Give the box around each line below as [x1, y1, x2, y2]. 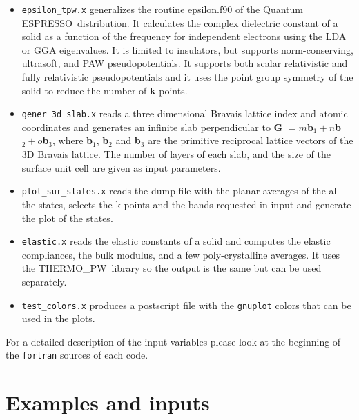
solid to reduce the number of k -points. [21, 83, 188, 97]
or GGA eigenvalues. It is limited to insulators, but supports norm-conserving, [21, 42, 353, 57]
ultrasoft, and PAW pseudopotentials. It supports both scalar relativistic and [21, 56, 348, 70]
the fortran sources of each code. [6, 348, 148, 362]
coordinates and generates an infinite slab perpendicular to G [21, 119, 283, 134]
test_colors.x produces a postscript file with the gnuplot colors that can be [21, 297, 351, 312]
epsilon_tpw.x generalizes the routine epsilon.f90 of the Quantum [21, 2, 303, 16]
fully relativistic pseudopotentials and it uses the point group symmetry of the [21, 70, 353, 84]
